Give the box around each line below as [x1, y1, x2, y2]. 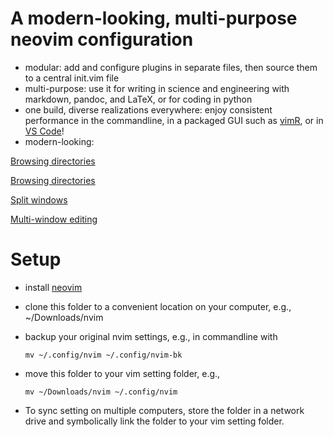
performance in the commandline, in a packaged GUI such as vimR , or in [24, 114, 324, 126]
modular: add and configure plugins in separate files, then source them [24, 61, 318, 73]
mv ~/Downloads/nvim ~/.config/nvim [24, 387, 178, 397]
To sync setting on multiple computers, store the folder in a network [24, 404, 305, 416]
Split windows [10, 193, 68, 206]
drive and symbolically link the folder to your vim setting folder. [24, 415, 285, 427]
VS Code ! [24, 125, 65, 137]
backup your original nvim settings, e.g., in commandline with [24, 330, 278, 342]
